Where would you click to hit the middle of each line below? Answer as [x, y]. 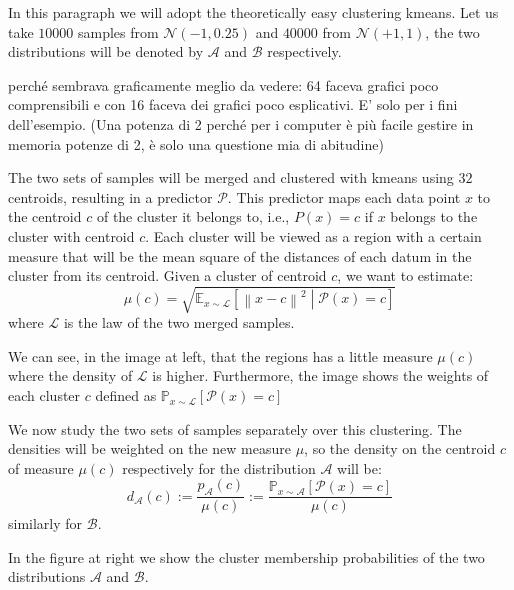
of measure [41, 467]
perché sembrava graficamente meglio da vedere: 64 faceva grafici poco [223, 84]
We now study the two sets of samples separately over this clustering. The [235, 428]
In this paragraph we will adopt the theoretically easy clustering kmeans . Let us [253, 12]
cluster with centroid [71, 235]
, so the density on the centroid [400, 448]
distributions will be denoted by [106, 51]
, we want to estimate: [405, 275]
